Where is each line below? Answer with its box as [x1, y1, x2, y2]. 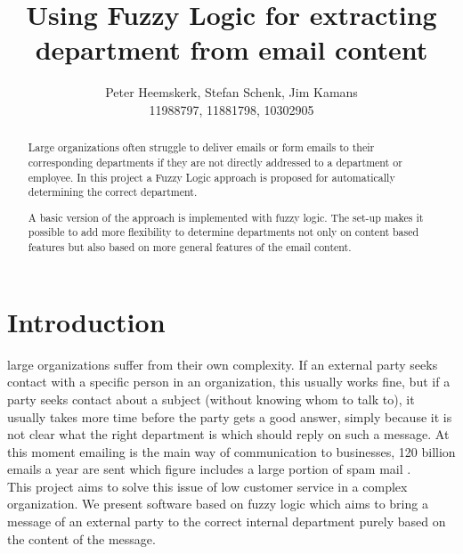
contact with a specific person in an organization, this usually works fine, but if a [7, 372, 451, 391]
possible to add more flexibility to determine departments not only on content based [28, 224, 419, 240]
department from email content [35, 31, 428, 68]
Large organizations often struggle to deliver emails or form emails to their [28, 140, 375, 155]
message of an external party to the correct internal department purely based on [7, 512, 446, 531]
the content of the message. [7, 529, 156, 548]
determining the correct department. [28, 184, 198, 200]
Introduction [7, 303, 166, 339]
